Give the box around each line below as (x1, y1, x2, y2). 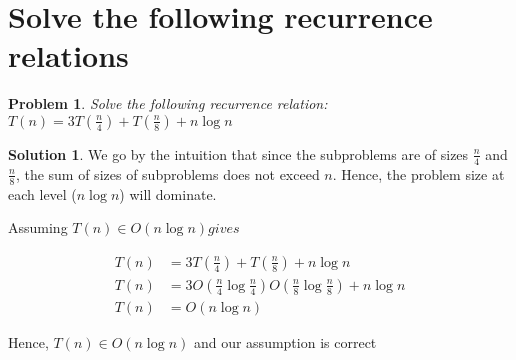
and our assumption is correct (193, 331, 377, 352)
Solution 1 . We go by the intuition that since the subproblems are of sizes (8, 143, 469, 164)
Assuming (8, 217, 68, 238)
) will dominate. (119, 183, 217, 204)
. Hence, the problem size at (332, 163, 505, 184)
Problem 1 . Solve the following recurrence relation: (8, 93, 328, 114)
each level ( (8, 183, 77, 204)
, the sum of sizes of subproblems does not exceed (15, 163, 320, 184)
